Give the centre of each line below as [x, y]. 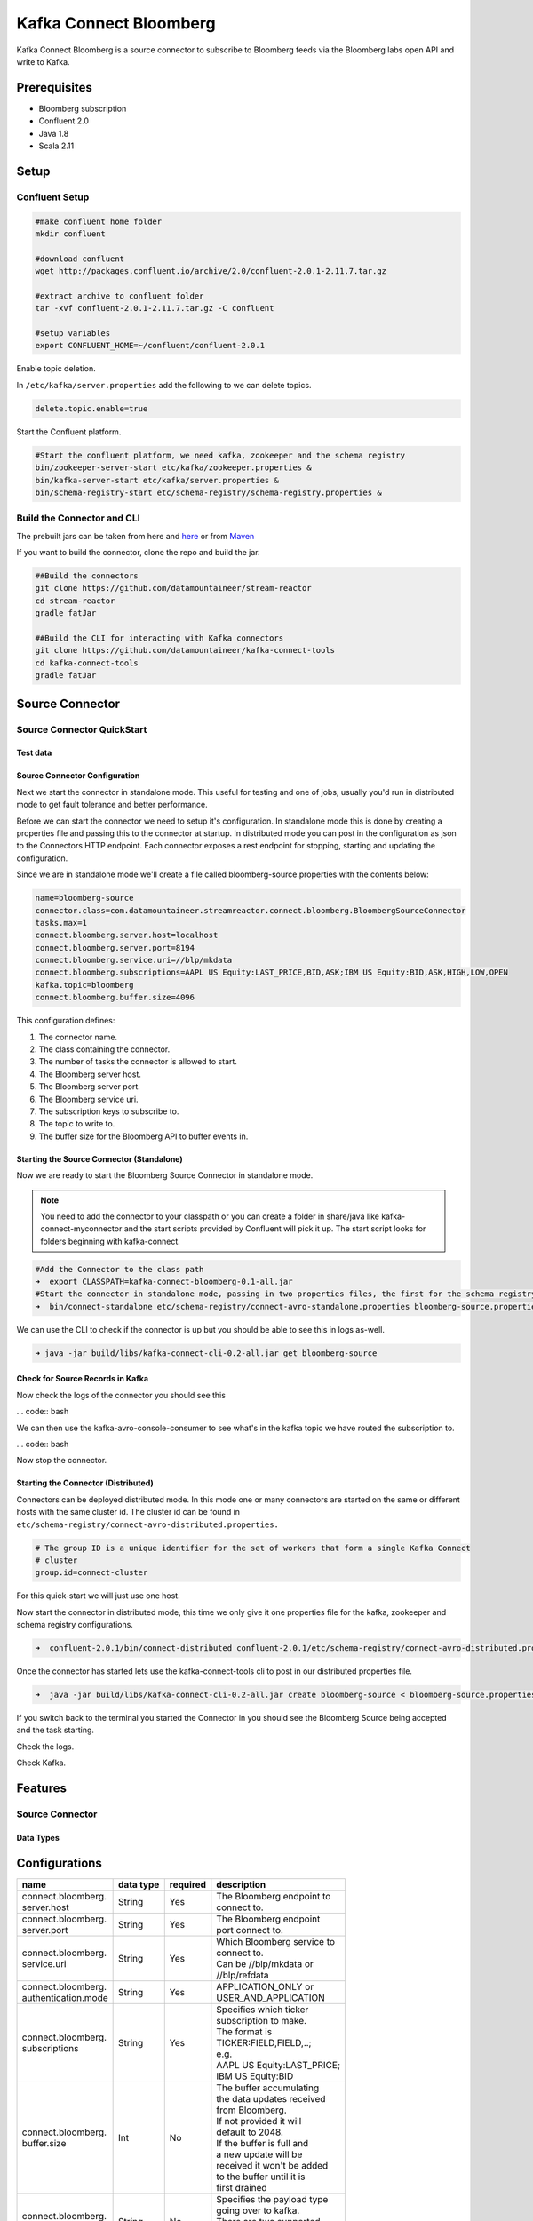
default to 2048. [250, 2132]
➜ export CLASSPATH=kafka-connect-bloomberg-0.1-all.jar [164, 1282]
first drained [242, 2187]
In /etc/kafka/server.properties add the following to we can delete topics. [164, 385]
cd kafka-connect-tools [87, 663]
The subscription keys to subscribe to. [109, 1111]
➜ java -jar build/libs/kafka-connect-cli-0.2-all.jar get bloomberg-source [206, 1353]
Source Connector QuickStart [82, 729]
